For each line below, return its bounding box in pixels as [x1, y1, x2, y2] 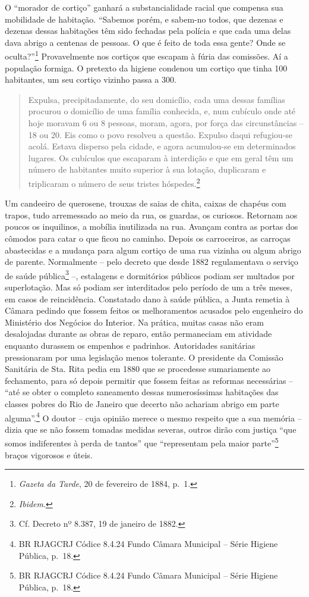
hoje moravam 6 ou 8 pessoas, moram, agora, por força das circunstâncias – [28, 117, 304, 129]
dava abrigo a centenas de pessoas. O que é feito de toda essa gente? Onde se [5, 36, 286, 48]
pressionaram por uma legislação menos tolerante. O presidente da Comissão [5, 351, 283, 363]
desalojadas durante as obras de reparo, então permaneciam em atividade [5, 327, 272, 340]
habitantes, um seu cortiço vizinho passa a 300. [5, 73, 176, 86]
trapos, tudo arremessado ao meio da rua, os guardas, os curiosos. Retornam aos [5, 208, 298, 221]
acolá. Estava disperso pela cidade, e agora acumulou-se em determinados [28, 140, 296, 152]
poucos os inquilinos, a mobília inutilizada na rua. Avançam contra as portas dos [5, 220, 298, 233]
